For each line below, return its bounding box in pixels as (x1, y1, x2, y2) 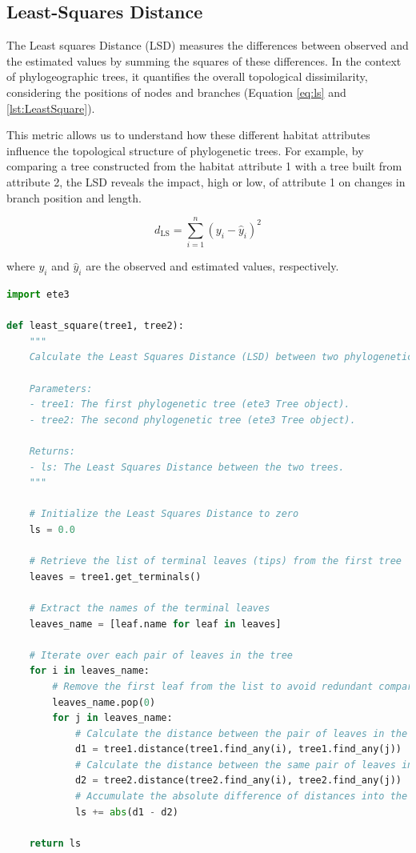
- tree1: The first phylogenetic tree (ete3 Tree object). (29, 398, 350, 410)
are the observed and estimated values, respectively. (86, 258, 339, 274)
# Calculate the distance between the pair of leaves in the (74, 727, 408, 739)
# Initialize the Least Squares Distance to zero (29, 508, 299, 520)
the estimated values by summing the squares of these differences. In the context (6, 52, 402, 69)
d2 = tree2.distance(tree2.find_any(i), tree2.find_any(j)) (74, 775, 402, 787)
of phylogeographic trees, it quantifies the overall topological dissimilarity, (6, 68, 368, 85)
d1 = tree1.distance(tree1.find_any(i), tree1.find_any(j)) (74, 743, 402, 755)
